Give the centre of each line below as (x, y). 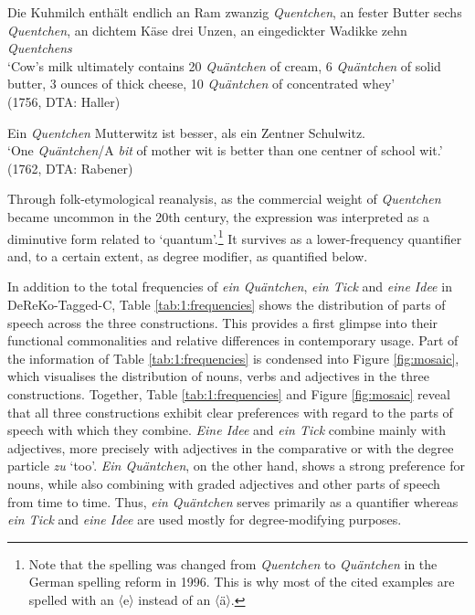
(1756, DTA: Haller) (64, 101)
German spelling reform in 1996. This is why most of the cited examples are (242, 582)
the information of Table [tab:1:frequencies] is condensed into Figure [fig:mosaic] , (233, 358)
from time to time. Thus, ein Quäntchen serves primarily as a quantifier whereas (233, 501)
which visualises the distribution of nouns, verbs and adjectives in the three (218, 376)
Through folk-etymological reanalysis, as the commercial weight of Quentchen (224, 199)
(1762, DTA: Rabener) (70, 168)
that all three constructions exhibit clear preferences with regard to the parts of (230, 412)
